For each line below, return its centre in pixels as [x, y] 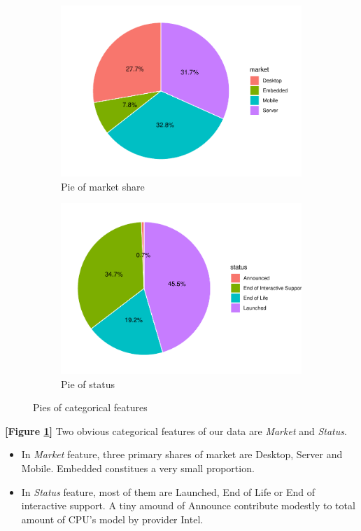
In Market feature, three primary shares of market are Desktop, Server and [182, 454]
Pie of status [88, 384]
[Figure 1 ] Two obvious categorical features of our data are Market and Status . [176, 430]
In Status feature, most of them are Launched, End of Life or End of [168, 491]
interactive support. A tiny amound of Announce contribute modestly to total [188, 505]
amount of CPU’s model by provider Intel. [112, 519]
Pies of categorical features [90, 407]
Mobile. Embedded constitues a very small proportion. [138, 468]
